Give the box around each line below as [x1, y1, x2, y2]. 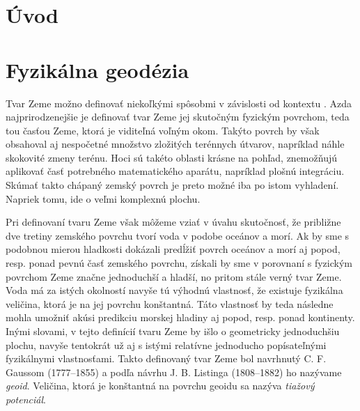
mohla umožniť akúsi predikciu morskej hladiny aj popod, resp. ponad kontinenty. [6, 310, 355, 325]
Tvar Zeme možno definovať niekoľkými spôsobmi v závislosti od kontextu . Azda [6, 95, 352, 110]
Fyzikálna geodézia [6, 55, 189, 84]
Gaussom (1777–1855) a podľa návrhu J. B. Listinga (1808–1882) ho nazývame [6, 364, 342, 379]
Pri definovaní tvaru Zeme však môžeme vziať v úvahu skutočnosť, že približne [6, 215, 341, 229]
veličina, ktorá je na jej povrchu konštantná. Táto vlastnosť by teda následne [6, 296, 334, 311]
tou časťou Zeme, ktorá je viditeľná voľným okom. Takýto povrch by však [6, 123, 320, 137]
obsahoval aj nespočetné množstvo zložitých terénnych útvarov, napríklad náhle [6, 137, 345, 151]
